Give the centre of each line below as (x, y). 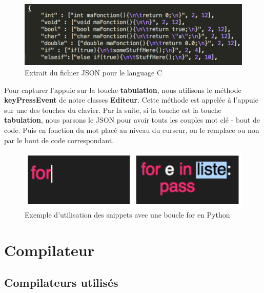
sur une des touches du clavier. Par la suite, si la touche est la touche (113, 110)
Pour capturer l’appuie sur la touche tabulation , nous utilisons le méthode (123, 90)
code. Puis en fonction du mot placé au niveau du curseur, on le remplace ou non (132, 130)
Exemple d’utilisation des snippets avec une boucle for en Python (127, 215)
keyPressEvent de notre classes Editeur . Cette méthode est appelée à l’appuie (131, 100)
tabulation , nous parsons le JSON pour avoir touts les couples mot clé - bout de (132, 120)
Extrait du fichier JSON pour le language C (94, 73)
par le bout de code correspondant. (59, 140)
